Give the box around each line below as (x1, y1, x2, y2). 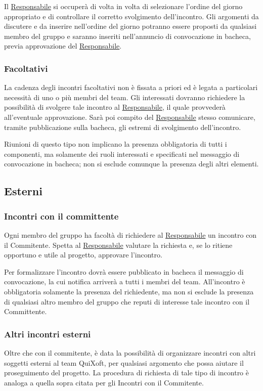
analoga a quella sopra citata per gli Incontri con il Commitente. (4, 377, 204, 387)
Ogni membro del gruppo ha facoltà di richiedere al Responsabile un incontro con (4, 229, 257, 240)
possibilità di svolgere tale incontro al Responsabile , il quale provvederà (4, 102, 226, 112)
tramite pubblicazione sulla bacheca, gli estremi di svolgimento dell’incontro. (4, 121, 241, 132)
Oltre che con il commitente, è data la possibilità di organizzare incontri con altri (4, 347, 256, 358)
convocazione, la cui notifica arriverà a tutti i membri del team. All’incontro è (4, 276, 245, 287)
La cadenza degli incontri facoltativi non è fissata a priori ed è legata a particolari (4, 82, 258, 93)
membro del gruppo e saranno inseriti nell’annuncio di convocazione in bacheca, (4, 30, 251, 41)
